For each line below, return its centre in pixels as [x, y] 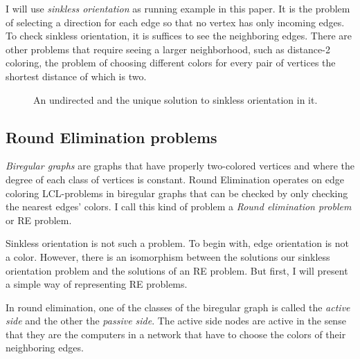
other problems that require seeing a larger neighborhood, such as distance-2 [168, 49]
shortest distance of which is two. [76, 76]
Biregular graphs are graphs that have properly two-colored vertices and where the [180, 166]
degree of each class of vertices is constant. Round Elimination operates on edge [175, 179]
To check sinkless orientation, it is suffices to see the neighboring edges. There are [179, 36]
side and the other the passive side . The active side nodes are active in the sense [176, 321]
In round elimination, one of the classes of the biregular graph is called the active [178, 307]
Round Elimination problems [111, 137]
